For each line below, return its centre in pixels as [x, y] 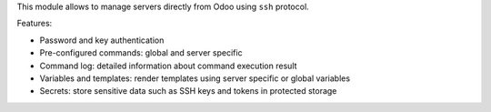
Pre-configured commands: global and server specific [141, 53]
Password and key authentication [102, 40]
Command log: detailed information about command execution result [168, 66]
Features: [35, 24]
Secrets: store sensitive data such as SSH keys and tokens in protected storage [188, 91]
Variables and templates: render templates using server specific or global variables [195, 78]
